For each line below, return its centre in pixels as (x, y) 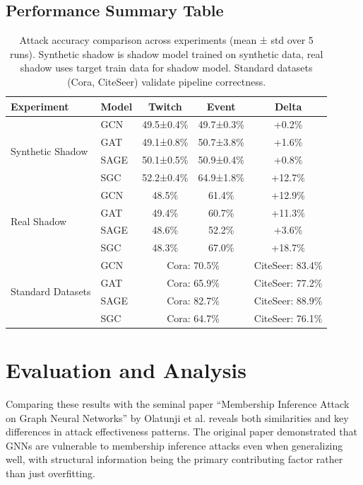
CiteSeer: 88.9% (288, 300)
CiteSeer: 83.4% (288, 265)
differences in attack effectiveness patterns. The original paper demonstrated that (181, 432)
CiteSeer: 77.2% (288, 283)
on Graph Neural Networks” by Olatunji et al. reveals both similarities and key (177, 417)
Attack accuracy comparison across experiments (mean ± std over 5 (166, 40)
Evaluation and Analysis (126, 369)
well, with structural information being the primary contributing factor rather (174, 459)
